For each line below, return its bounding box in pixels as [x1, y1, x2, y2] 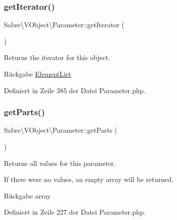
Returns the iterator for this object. [4, 52, 110, 62]
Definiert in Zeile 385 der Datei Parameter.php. [4, 85, 146, 95]
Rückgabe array [4, 190, 51, 200]
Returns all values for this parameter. [4, 158, 116, 168]
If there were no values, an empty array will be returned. [4, 174, 174, 184]
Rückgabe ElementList [4, 69, 71, 79]
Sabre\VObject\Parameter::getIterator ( [4, 20, 124, 30]
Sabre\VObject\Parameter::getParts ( [4, 125, 118, 135]
